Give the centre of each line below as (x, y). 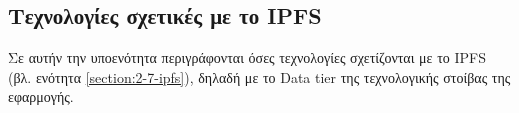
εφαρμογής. (41, 96)
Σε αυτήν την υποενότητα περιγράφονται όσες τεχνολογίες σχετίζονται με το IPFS (247, 57)
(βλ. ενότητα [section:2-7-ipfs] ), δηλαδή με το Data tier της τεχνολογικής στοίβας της (259, 76)
